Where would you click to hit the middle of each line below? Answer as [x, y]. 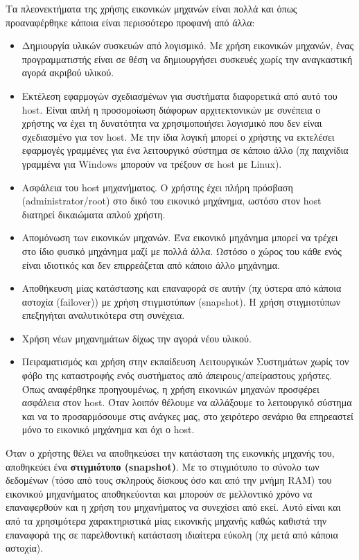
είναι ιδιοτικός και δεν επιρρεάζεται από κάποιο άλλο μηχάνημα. [151, 264]
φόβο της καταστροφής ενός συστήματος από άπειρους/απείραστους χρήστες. [177, 375]
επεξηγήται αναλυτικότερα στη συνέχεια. [103, 315]
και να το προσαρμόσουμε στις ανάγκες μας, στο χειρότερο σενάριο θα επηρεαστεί [187, 415]
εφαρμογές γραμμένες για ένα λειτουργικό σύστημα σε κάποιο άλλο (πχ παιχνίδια [185, 150]
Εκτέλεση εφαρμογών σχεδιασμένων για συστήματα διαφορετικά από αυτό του [179, 95]
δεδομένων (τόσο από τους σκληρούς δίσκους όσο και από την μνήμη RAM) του [169, 480]
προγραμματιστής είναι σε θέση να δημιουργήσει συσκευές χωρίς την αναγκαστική [187, 59]
